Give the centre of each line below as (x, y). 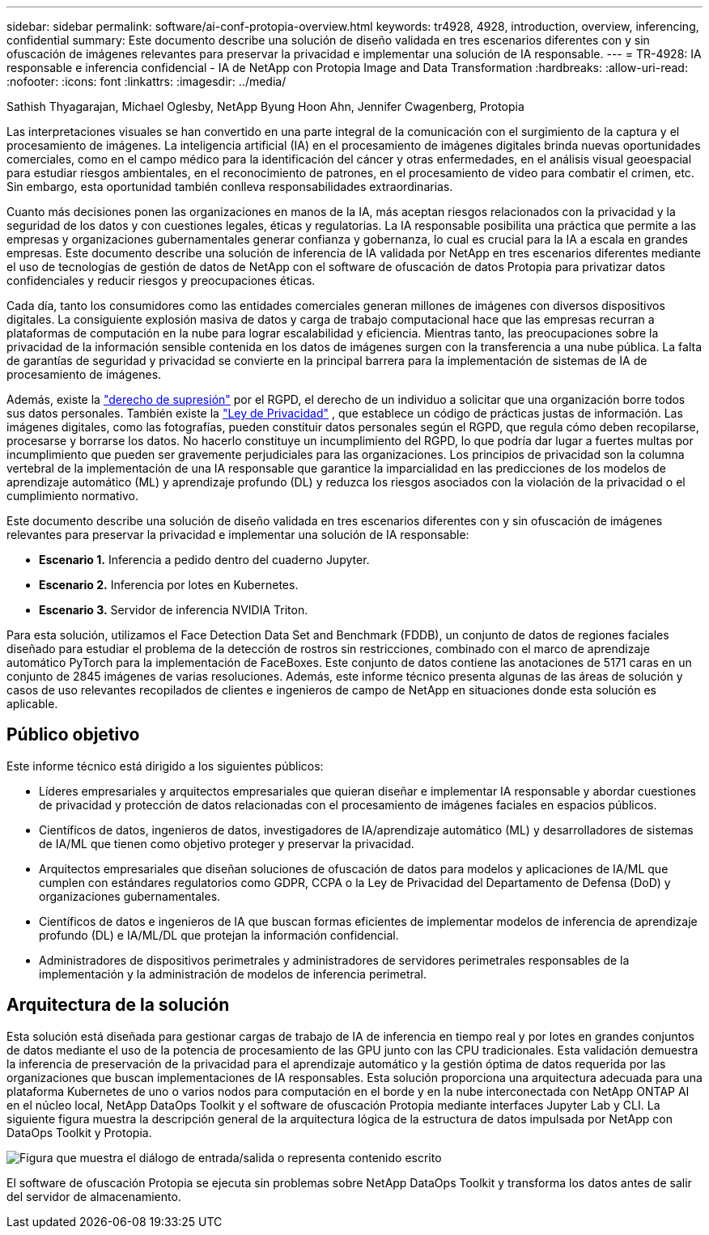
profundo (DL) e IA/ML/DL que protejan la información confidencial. (219, 935)
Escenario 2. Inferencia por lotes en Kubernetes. (169, 585)
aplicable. (32, 704)
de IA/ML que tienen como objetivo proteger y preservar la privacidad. (227, 843)
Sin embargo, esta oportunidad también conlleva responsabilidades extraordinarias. (230, 187)
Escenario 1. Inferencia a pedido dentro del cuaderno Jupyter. (204, 560)
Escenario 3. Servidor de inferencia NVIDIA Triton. (174, 610)
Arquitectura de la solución (118, 1005)
